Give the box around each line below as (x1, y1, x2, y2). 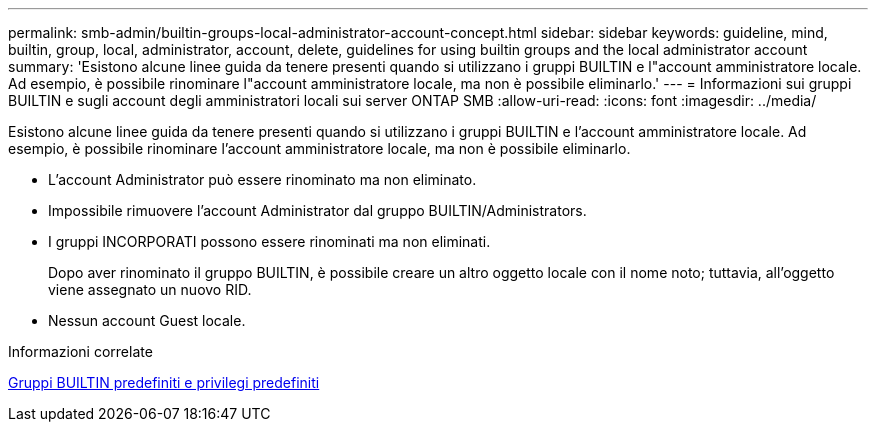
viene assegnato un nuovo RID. (48, 281, 252, 298)
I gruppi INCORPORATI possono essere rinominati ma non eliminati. (48, 233, 491, 250)
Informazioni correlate (8, 343, 153, 360)
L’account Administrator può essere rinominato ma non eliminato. (48, 171, 477, 188)
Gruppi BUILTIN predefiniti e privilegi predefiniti (8, 374, 320, 391)
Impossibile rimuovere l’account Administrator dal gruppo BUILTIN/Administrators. (48, 202, 587, 219)
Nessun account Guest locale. (48, 312, 246, 329)
